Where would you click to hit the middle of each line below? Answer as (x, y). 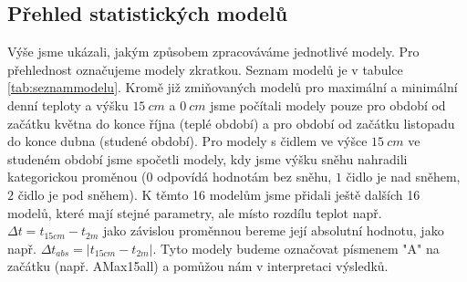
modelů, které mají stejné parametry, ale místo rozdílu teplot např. (195, 212)
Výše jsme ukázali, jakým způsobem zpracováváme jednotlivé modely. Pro (213, 52)
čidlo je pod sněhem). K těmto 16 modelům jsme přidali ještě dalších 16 (219, 194)
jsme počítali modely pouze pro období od (328, 104)
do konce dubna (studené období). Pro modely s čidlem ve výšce (187, 141)
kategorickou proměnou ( (77, 177)
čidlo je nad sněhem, (403, 177)
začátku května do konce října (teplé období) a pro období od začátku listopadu (231, 123)
